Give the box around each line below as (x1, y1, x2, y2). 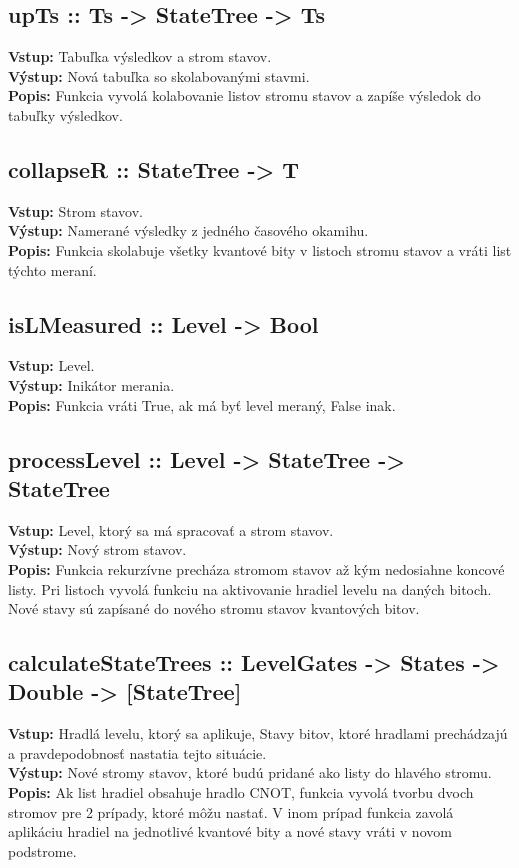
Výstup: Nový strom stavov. (8, 539, 187, 560)
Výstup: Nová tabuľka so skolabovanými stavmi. (8, 65, 310, 86)
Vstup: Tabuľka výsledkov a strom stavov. (8, 46, 272, 67)
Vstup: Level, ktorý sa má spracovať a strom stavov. (8, 519, 334, 540)
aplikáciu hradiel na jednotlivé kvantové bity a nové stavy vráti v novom (8, 821, 452, 842)
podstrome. (8, 840, 77, 861)
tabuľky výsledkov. (8, 104, 123, 125)
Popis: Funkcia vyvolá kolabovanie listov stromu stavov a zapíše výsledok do (8, 85, 481, 106)
